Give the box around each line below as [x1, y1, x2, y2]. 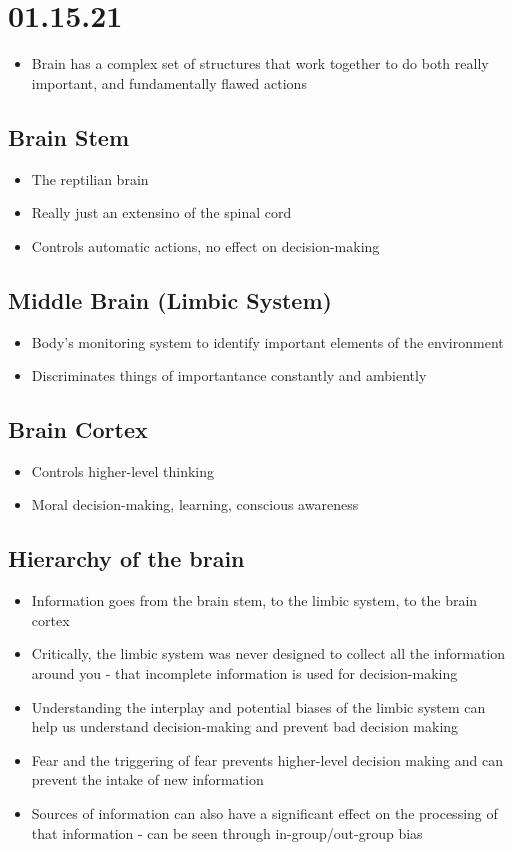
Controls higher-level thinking [31, 460, 214, 481]
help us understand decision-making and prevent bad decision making [31, 716, 459, 737]
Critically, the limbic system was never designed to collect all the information [31, 643, 506, 664]
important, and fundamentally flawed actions [31, 72, 307, 93]
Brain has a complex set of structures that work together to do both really [31, 53, 489, 74]
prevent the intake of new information [31, 769, 264, 790]
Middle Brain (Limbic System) [8, 284, 332, 315]
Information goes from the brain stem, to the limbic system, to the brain [31, 590, 478, 611]
